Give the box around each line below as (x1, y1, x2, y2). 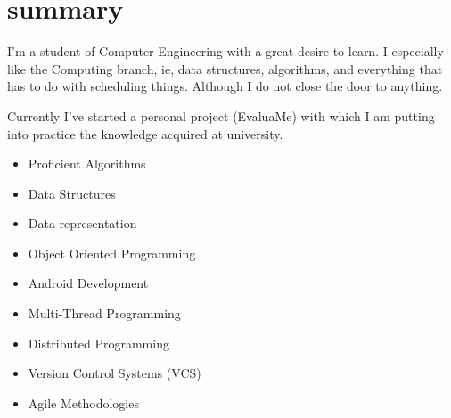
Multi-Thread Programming (28, 304, 181, 323)
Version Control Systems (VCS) (28, 364, 201, 382)
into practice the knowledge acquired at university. (7, 124, 283, 143)
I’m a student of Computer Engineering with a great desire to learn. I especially (7, 42, 444, 61)
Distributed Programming (28, 333, 169, 352)
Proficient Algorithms (28, 154, 146, 173)
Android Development (28, 274, 149, 292)
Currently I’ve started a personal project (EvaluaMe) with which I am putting (7, 106, 435, 125)
